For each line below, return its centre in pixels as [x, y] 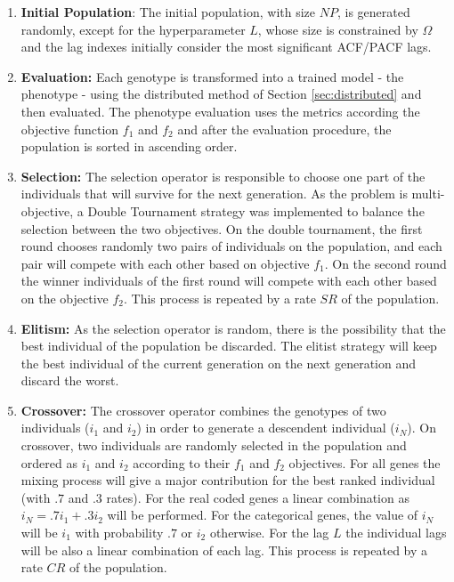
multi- [428, 194]
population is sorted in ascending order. [129, 146]
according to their [182, 462]
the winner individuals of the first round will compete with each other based [229, 281]
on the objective [65, 298]
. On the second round [385, 263]
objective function [70, 129]
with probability [119, 533]
